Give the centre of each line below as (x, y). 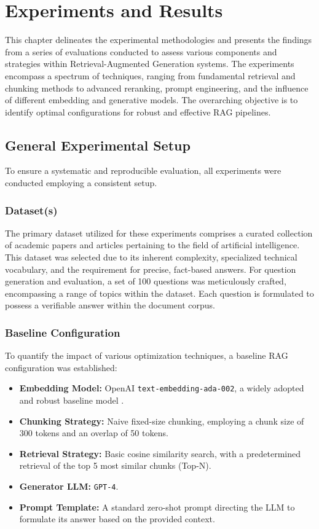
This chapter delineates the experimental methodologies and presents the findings (159, 40)
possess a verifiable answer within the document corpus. (110, 305)
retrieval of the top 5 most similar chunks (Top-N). (115, 465)
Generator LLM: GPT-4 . (69, 486)
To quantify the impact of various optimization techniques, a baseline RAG (147, 355)
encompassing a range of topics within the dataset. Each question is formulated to (159, 293)
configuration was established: (61, 367)
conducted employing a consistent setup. (81, 183)
